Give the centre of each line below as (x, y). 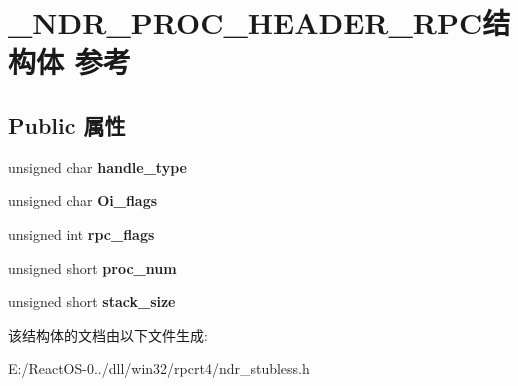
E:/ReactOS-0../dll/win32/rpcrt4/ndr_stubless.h (159, 368)
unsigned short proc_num (92, 267)
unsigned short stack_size (92, 301)
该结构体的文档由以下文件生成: (108, 334)
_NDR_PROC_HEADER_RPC (245, 22)
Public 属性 (67, 124)
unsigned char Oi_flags (83, 200)
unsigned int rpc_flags (81, 233)
